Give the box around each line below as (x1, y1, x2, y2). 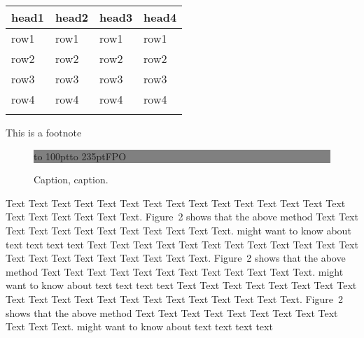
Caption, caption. (34, 172, 108, 187)
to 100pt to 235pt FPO (34, 148, 127, 163)
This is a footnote (6, 125, 82, 139)
